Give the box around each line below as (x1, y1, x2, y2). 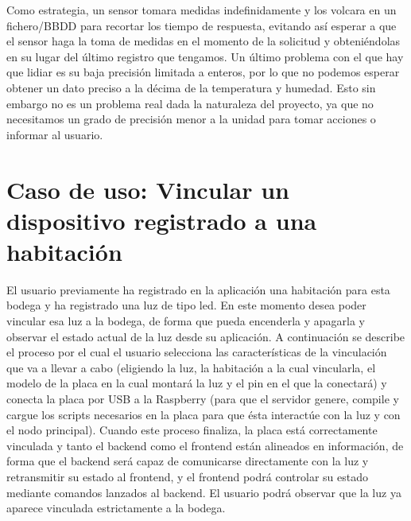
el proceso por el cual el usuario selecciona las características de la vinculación (6, 344, 387, 360)
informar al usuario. (6, 126, 103, 142)
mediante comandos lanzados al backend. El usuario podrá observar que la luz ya (6, 484, 401, 500)
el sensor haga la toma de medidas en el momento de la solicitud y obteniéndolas (6, 33, 401, 49)
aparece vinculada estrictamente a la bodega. (6, 500, 226, 516)
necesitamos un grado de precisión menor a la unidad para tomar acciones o (6, 111, 376, 127)
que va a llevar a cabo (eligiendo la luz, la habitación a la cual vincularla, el (6, 359, 376, 375)
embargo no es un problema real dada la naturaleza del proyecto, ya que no (6, 95, 374, 111)
